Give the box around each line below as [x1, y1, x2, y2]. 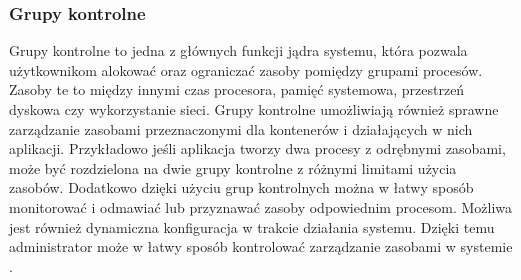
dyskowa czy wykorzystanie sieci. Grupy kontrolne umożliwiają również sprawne [9, 99, 499, 119]
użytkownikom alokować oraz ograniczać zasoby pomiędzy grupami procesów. [9, 59, 483, 80]
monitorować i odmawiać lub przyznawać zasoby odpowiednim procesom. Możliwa [9, 196, 513, 217]
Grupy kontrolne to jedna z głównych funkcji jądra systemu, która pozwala [9, 40, 468, 61]
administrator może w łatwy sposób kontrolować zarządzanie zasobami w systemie [9, 236, 513, 257]
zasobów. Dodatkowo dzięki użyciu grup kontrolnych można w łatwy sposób [9, 177, 474, 198]
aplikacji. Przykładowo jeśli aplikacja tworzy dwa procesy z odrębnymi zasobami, [9, 138, 506, 159]
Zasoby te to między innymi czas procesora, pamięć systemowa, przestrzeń [9, 79, 465, 100]
